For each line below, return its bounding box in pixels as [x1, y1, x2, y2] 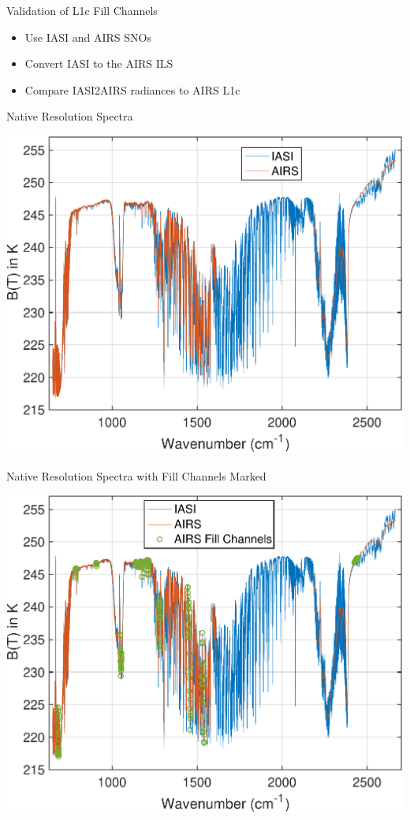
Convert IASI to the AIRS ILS [24, 55, 173, 72]
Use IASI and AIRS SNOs [24, 28, 151, 45]
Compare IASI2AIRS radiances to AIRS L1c [24, 81, 240, 98]
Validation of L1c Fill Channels [6, 2, 158, 18]
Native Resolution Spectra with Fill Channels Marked [6, 467, 266, 484]
